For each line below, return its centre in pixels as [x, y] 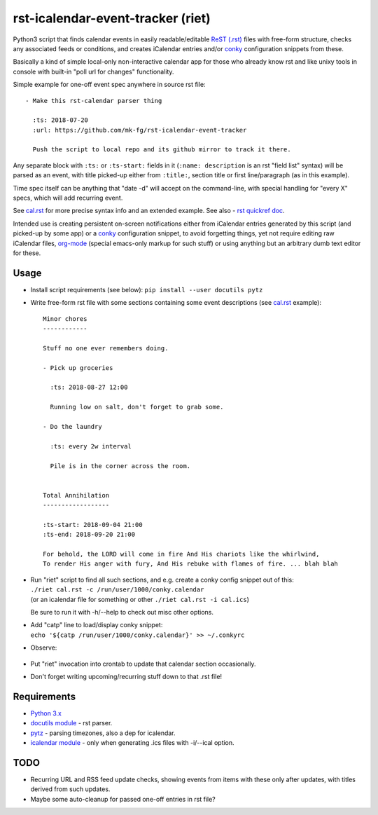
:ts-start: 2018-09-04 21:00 [93, 525]
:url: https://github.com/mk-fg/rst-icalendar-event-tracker [140, 130]
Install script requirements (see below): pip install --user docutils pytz [147, 289]
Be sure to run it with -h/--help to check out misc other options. [122, 612]
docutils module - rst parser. [71, 723]
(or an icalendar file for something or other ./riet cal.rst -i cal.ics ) [140, 599]
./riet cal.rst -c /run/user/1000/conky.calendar [117, 590]
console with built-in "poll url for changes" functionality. [93, 71]
